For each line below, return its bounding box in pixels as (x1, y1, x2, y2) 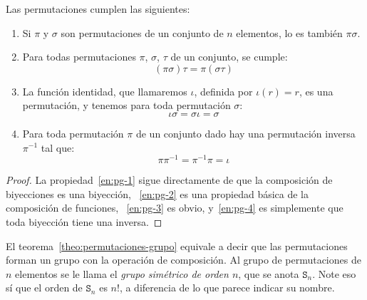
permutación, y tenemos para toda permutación (22, 98, 231, 113)
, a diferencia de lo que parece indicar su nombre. (119, 280, 335, 295)
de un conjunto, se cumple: (170, 49, 288, 64)
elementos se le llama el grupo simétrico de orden (15, 266, 229, 281)
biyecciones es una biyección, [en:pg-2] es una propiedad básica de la (6, 186, 309, 201)
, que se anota (238, 266, 299, 281)
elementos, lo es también (236, 25, 343, 40)
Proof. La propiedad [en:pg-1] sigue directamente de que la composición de (6, 172, 333, 187)
